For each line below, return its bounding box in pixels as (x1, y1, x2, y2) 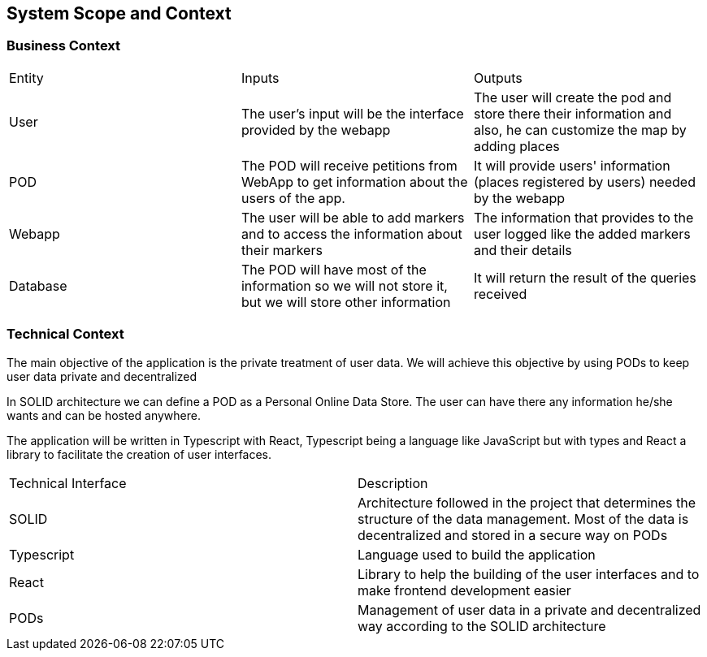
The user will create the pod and (473, 89, 672, 106)
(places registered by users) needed (473, 173, 696, 190)
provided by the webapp (241, 121, 391, 138)
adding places (473, 137, 560, 154)
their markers (241, 241, 323, 258)
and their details (473, 241, 572, 258)
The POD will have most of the (241, 261, 427, 278)
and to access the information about (241, 225, 462, 242)
